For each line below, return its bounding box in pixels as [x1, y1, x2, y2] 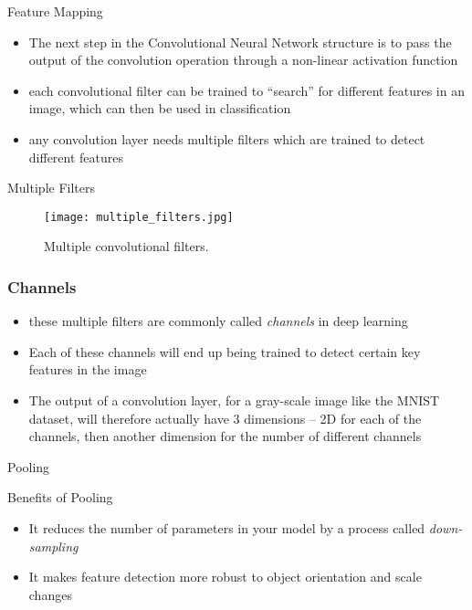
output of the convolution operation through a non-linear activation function [28, 50, 458, 69]
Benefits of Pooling [7, 488, 113, 507]
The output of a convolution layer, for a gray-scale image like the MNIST [28, 391, 440, 409]
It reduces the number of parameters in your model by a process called [28, 518, 425, 537]
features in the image [28, 360, 147, 379]
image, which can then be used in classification [28, 99, 291, 118]
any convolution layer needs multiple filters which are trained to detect [28, 129, 425, 148]
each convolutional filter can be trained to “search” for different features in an [28, 80, 465, 100]
